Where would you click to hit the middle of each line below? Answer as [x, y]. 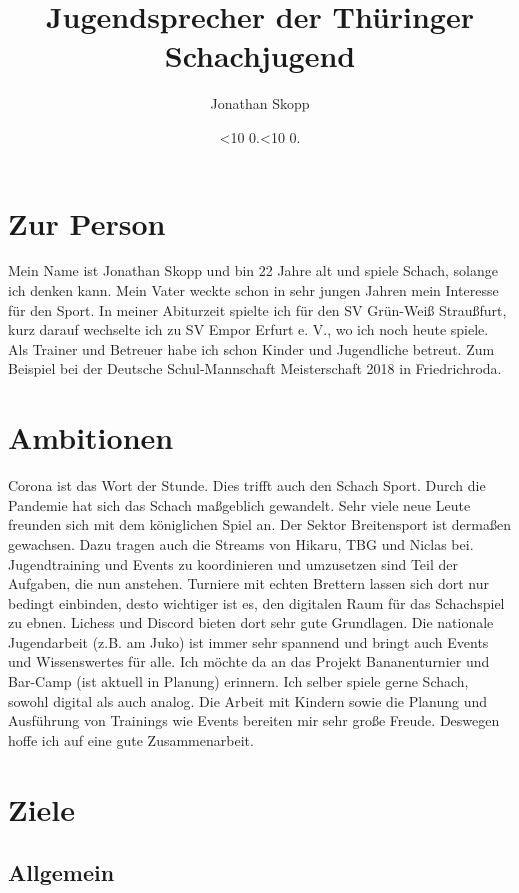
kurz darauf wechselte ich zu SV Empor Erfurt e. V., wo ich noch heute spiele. [248, 329]
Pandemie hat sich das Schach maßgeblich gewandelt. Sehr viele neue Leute [239, 504]
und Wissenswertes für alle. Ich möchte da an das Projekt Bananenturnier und [249, 661]
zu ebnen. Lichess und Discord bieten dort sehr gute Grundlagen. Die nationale [251, 622]
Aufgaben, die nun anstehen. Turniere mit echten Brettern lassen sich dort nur [249, 583]
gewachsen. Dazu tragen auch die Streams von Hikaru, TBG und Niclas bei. [241, 543]
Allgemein [61, 872]
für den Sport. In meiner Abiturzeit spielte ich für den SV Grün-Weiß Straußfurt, [257, 309]
